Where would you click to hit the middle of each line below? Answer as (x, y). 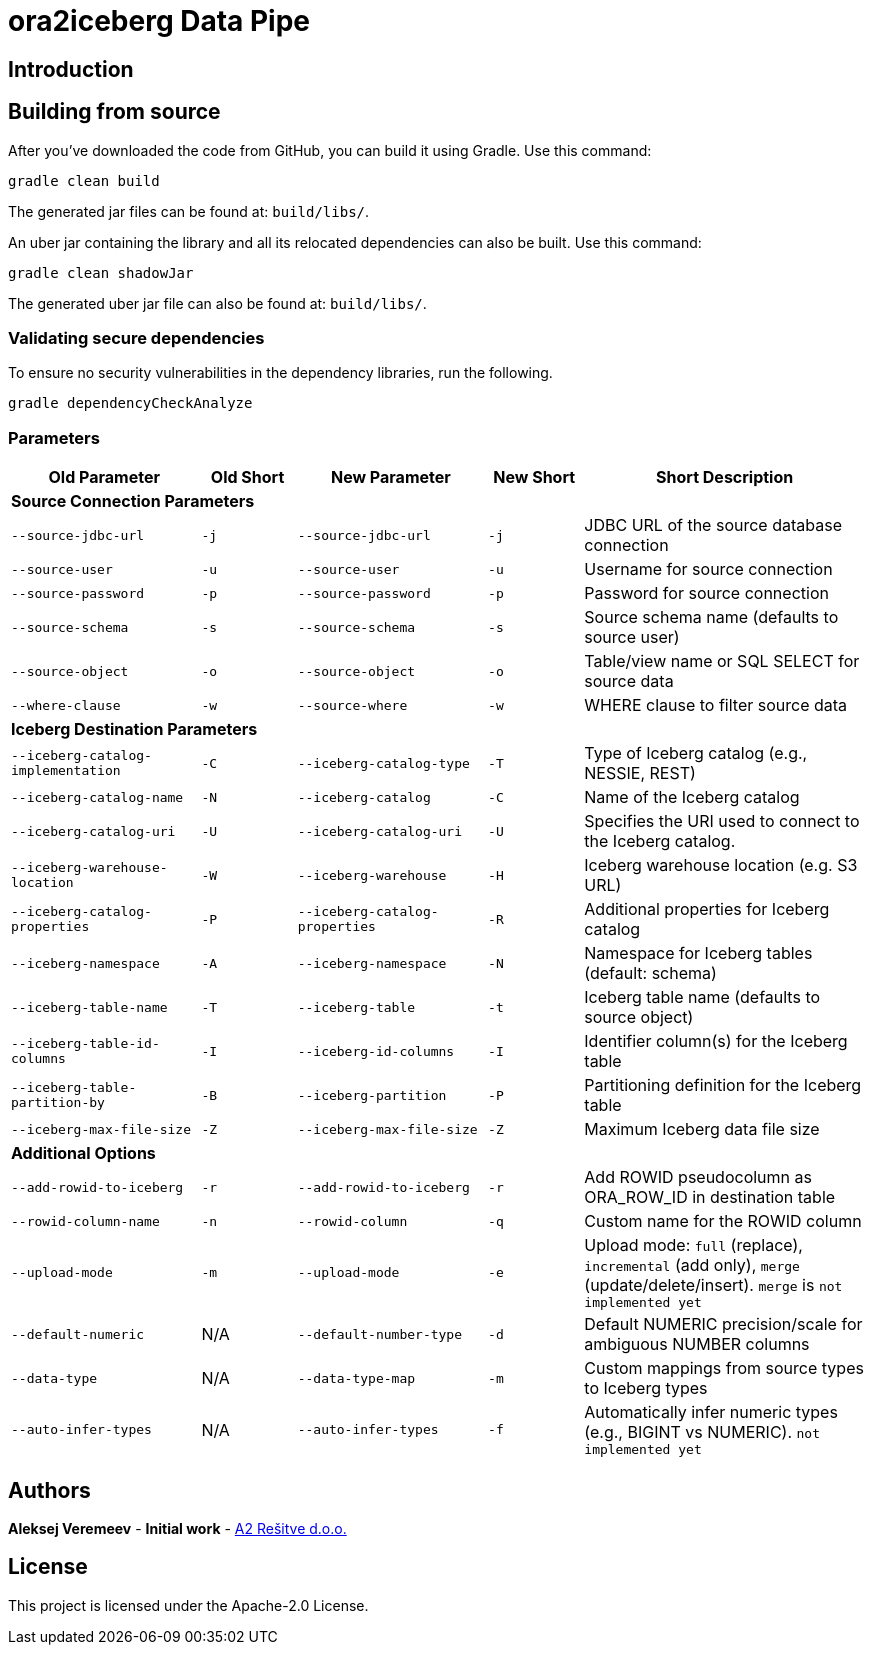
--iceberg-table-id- (85, 1044)
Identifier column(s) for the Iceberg (716, 1041)
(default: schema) (650, 973)
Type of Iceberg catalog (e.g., (696, 753)
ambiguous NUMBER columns (697, 1344)
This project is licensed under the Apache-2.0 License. (188, 1605)
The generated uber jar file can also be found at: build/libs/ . (217, 303)
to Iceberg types (646, 1388)
